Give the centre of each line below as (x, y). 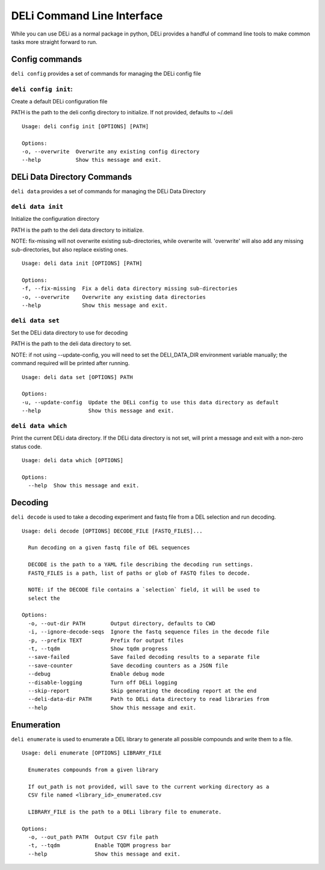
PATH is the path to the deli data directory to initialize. (78, 230)
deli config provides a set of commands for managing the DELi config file (106, 73)
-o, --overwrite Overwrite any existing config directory (111, 151)
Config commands (47, 59)
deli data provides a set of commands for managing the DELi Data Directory (108, 191)
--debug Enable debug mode (96, 674)
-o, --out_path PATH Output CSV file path (93, 837)
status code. (26, 446)
